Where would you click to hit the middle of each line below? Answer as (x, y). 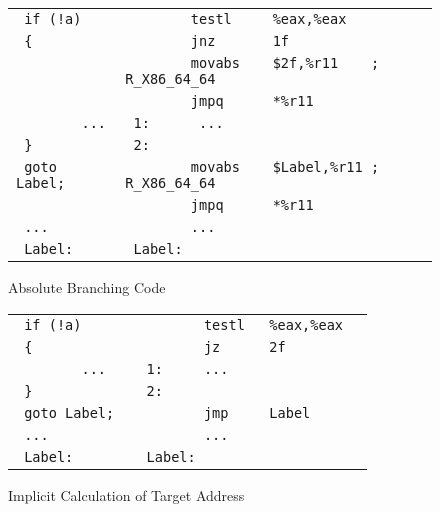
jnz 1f (240, 41)
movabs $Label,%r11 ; (285, 167)
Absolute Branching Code (87, 287)
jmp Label (257, 412)
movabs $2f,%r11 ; (285, 63)
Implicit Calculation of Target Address (126, 494)
